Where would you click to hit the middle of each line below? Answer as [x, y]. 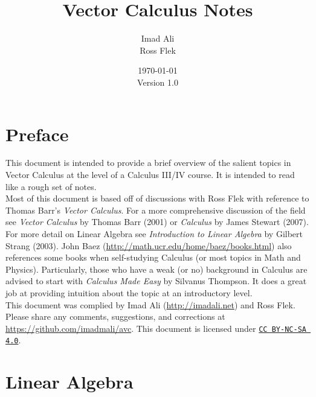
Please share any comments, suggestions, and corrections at [115, 316]
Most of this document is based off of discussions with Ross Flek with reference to [157, 198]
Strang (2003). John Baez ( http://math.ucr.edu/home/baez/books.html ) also [149, 245]
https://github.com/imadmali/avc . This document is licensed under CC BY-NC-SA [156, 328]
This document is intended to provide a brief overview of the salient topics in [148, 163]
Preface [37, 134]
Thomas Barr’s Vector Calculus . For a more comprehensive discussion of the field [156, 210]
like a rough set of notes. [51, 186]
